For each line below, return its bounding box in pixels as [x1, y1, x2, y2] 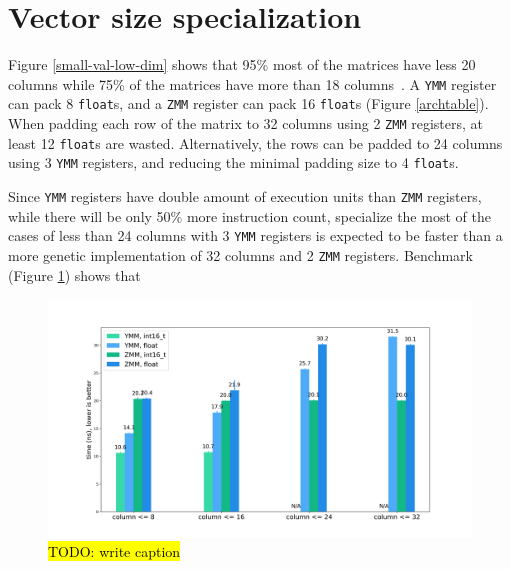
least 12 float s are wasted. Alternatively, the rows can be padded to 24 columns [8, 132, 503, 153]
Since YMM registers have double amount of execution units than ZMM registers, [8, 186, 482, 206]
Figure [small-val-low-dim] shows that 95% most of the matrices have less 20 [8, 54, 476, 75]
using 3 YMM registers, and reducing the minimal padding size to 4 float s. [8, 152, 459, 173]
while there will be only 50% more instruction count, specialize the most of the [8, 205, 491, 226]
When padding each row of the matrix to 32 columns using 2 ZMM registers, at [8, 113, 483, 134]
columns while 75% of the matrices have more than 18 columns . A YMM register [8, 73, 497, 94]
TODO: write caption [48, 541, 181, 562]
